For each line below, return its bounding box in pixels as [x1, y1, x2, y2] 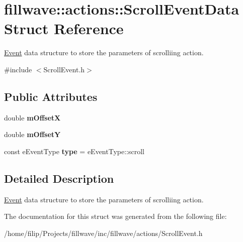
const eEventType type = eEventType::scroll [4, 146, 144, 156]
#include [4, 64, 32, 74]
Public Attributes [4, 88, 98, 104]
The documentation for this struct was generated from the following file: [4, 211, 227, 221]
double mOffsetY [4, 129, 61, 140]
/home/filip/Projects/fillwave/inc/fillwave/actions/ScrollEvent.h [4, 227, 203, 238]
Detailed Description [4, 170, 114, 186]
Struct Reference [4, 18, 124, 39]
